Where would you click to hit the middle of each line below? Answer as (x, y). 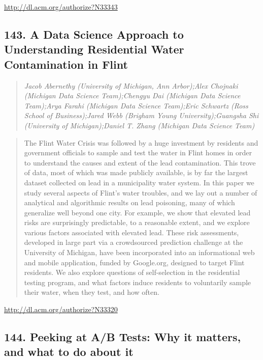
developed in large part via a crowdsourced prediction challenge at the (134, 242)
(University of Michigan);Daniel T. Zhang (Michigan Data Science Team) (139, 125)
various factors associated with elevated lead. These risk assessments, (131, 232)
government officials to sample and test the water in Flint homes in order (138, 153)
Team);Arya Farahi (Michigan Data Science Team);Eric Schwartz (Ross (136, 105)
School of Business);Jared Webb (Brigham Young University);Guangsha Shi (141, 115)
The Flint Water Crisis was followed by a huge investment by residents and (141, 142)
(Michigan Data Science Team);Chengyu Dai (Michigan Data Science (132, 95)
